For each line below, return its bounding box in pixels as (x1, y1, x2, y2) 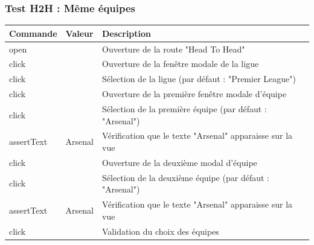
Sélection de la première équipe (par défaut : (102, 102, 267, 115)
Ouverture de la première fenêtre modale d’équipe (102, 87, 287, 100)
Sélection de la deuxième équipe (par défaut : (102, 171, 269, 183)
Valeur (65, 27, 94, 39)
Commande (9, 27, 57, 39)
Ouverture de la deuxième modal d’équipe (102, 156, 257, 168)
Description (102, 27, 152, 39)
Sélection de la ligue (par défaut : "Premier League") (102, 72, 296, 85)
